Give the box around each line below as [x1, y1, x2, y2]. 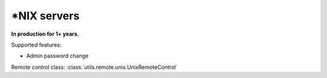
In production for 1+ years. [11, 30, 79, 37]
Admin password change [26, 52, 89, 60]
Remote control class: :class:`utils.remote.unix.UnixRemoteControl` [11, 63, 178, 71]
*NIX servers [11, 9, 80, 22]
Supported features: [11, 41, 62, 48]
